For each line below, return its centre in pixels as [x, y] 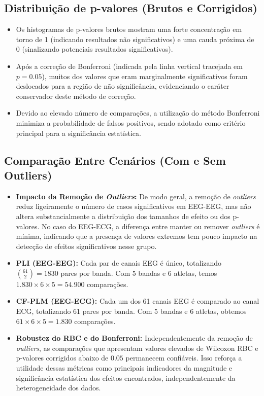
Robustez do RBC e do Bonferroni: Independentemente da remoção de [134, 338]
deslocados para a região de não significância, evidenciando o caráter [123, 86]
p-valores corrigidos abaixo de [62, 358]
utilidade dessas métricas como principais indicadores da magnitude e [124, 368]
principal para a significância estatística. [78, 133]
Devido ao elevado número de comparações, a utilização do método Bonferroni [138, 113]
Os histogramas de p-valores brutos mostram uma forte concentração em [129, 29]
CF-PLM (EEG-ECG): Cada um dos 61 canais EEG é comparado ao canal [138, 301]
